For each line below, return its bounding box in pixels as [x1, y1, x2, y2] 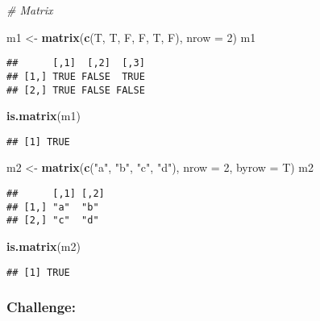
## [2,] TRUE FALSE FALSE [6, 84, 145, 96]
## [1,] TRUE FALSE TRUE [6, 70, 145, 82]
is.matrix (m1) [6, 107, 81, 124]
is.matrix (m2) [6, 237, 81, 254]
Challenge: [6, 297, 76, 317]
